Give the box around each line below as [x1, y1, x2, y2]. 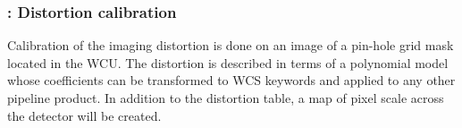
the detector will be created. [7, 106, 162, 124]
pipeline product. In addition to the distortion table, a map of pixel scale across [7, 89, 444, 107]
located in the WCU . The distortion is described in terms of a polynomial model [7, 53, 449, 72]
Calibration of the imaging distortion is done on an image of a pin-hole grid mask [7, 36, 454, 55]
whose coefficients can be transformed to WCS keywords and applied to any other [7, 71, 456, 90]
